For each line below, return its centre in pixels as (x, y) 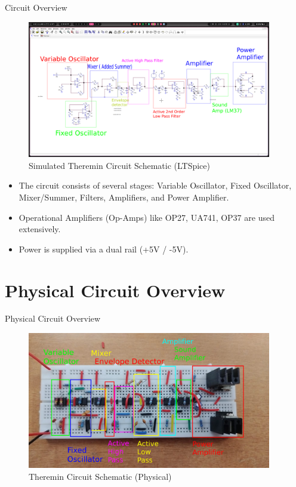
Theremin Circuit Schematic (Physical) (100, 476)
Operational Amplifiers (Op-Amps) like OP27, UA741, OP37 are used (147, 217)
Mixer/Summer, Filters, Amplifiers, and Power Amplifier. (124, 197)
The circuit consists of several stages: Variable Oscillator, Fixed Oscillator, (155, 185)
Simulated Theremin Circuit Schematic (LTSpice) (119, 165)
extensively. (40, 229)
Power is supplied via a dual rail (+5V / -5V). (104, 249)
